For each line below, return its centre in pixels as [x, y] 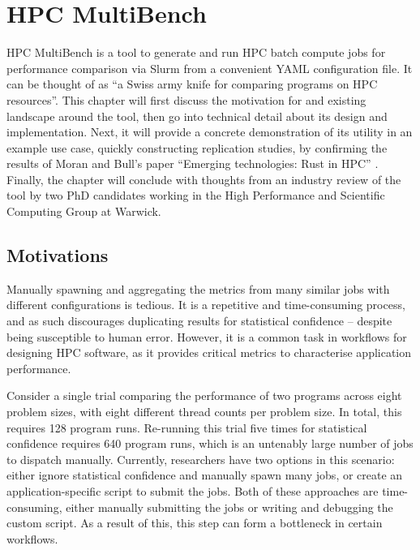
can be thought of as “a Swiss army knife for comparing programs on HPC [192, 84]
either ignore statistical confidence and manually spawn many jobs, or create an [205, 475]
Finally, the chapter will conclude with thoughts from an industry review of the [204, 179]
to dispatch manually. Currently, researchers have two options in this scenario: [201, 459]
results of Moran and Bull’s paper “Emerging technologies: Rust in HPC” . [193, 163]
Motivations [58, 255]
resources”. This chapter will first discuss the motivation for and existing [186, 99]
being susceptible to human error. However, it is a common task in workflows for [207, 336]
